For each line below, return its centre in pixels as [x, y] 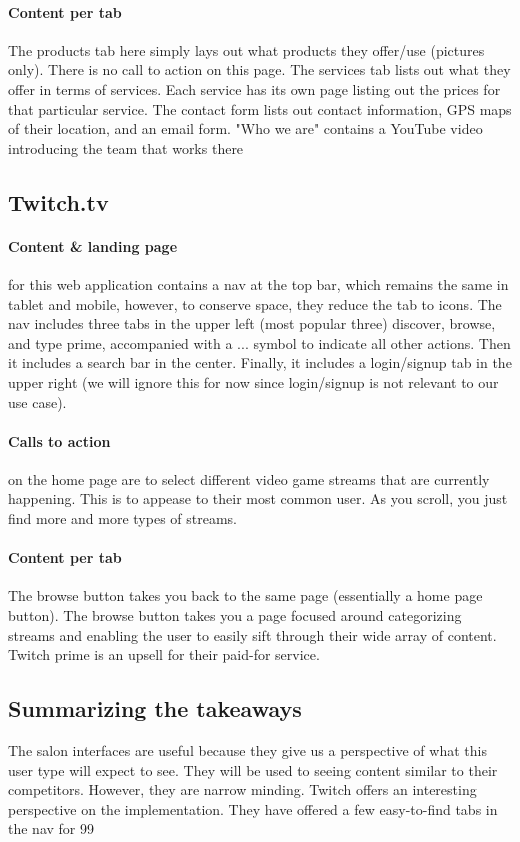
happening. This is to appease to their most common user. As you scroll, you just [258, 498]
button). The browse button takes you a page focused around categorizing [235, 615]
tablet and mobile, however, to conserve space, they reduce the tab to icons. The [255, 303]
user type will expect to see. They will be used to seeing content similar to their [253, 769]
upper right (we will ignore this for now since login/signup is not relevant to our [253, 381]
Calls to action [59, 440]
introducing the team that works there [126, 147]
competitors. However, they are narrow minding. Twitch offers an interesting [242, 789]
